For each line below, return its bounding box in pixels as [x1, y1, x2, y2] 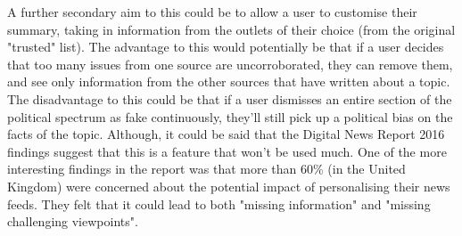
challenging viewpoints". [7, 212, 138, 231]
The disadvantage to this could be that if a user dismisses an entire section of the [7, 89, 452, 108]
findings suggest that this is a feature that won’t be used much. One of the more [7, 142, 447, 160]
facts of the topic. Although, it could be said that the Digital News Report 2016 [7, 125, 445, 143]
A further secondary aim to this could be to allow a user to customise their [7, 3, 417, 20]
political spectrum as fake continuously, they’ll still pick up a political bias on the [7, 107, 453, 126]
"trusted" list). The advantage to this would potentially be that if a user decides [7, 37, 444, 56]
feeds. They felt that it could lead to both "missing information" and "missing [7, 194, 431, 213]
